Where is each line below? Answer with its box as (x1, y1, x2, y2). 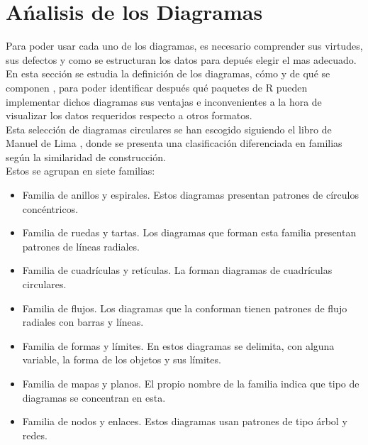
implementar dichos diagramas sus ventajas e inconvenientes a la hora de (6, 94, 322, 109)
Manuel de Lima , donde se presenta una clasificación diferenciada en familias (6, 136, 342, 150)
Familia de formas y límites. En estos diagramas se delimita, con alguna (22, 338, 335, 353)
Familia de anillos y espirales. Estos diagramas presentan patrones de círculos (22, 187, 359, 202)
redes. (22, 427, 48, 442)
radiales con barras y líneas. (22, 314, 144, 329)
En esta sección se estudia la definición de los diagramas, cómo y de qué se (6, 66, 330, 81)
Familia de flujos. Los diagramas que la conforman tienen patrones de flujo (22, 300, 347, 315)
